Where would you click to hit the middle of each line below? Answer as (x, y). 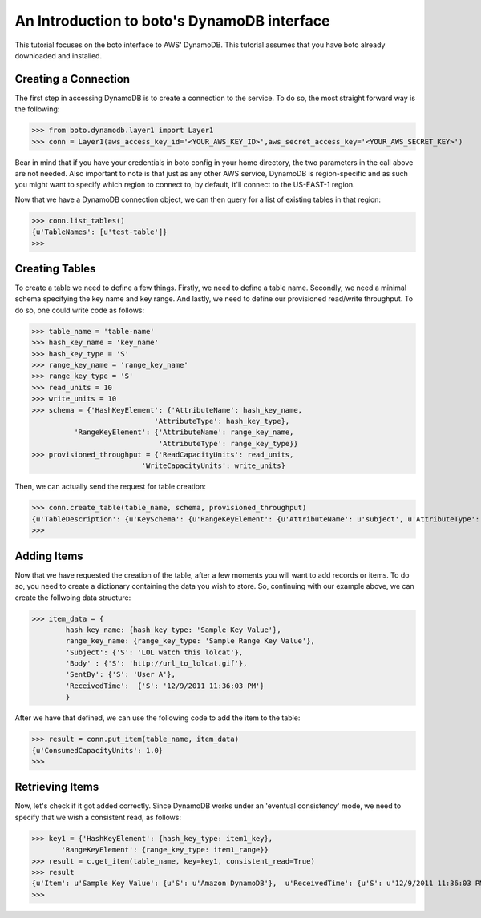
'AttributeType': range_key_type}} (228, 443)
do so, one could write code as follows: (80, 310)
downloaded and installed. (59, 55)
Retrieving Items (57, 787)
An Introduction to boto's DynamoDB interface (172, 21)
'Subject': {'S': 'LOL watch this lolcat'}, (154, 652)
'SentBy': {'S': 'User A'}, (121, 674)
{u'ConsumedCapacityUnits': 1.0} (97, 750)
